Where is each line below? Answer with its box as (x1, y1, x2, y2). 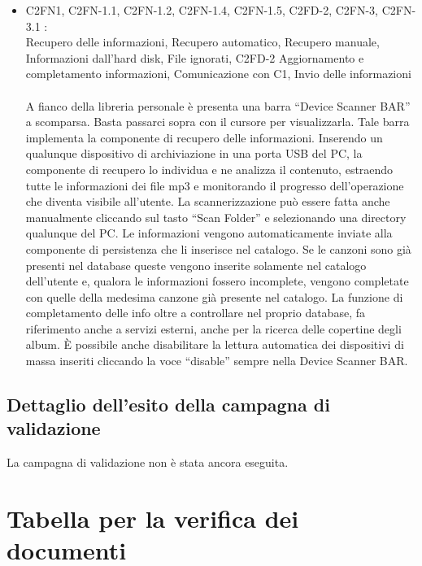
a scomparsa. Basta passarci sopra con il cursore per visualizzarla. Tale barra (25, 113, 410, 130)
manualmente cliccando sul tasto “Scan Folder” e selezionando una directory (25, 208, 407, 225)
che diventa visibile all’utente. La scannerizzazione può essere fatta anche (25, 193, 390, 210)
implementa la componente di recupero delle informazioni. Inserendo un (25, 128, 383, 146)
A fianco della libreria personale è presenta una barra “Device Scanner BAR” (25, 97, 411, 114)
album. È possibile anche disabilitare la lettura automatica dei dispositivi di (25, 336, 404, 353)
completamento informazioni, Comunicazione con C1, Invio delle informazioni (25, 65, 411, 82)
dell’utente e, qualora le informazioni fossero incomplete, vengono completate (25, 272, 409, 290)
